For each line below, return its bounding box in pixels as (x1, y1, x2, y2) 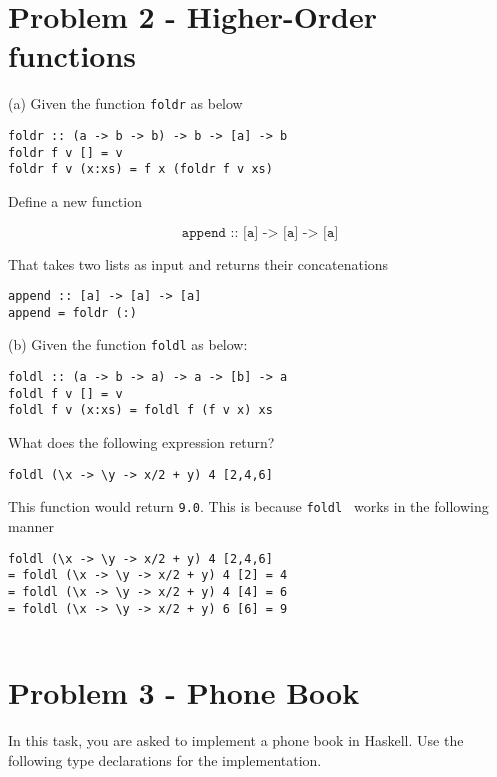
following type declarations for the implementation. (8, 749, 322, 770)
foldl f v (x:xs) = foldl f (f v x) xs (8, 403, 273, 418)
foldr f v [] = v (8, 145, 123, 160)
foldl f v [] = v (8, 386, 123, 401)
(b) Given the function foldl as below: (8, 334, 248, 355)
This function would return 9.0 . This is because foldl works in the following (8, 496, 489, 517)
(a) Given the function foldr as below (8, 93, 243, 114)
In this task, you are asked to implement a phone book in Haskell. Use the (8, 729, 464, 750)
